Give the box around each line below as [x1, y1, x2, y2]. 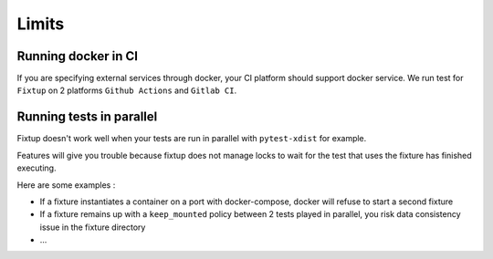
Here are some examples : [16, 179, 116, 191]
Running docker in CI [16, 48, 139, 64]
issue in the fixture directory [39, 222, 146, 233]
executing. [16, 162, 57, 173]
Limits [16, 14, 65, 34]
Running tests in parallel [16, 109, 158, 125]
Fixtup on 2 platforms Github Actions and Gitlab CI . [16, 85, 237, 96]
